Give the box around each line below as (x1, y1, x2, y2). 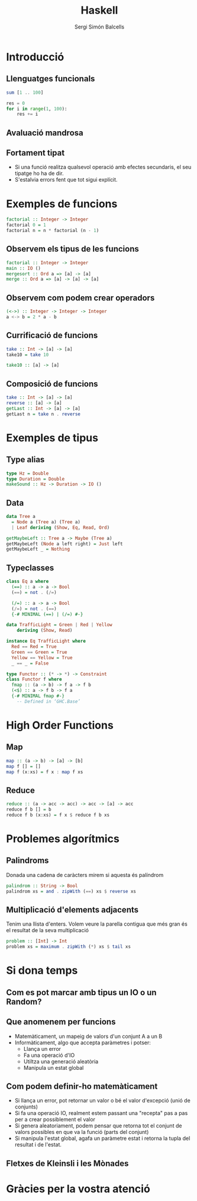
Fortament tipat (6, 148, 65, 158)
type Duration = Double (6, 476, 65, 482)
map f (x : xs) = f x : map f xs (6, 769, 83, 775)
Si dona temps (6, 964, 78, 977)
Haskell (80, 4, 118, 17)
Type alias (6, 455, 45, 465)
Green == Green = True (11, 649, 67, 655)
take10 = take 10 (6, 351, 49, 358)
